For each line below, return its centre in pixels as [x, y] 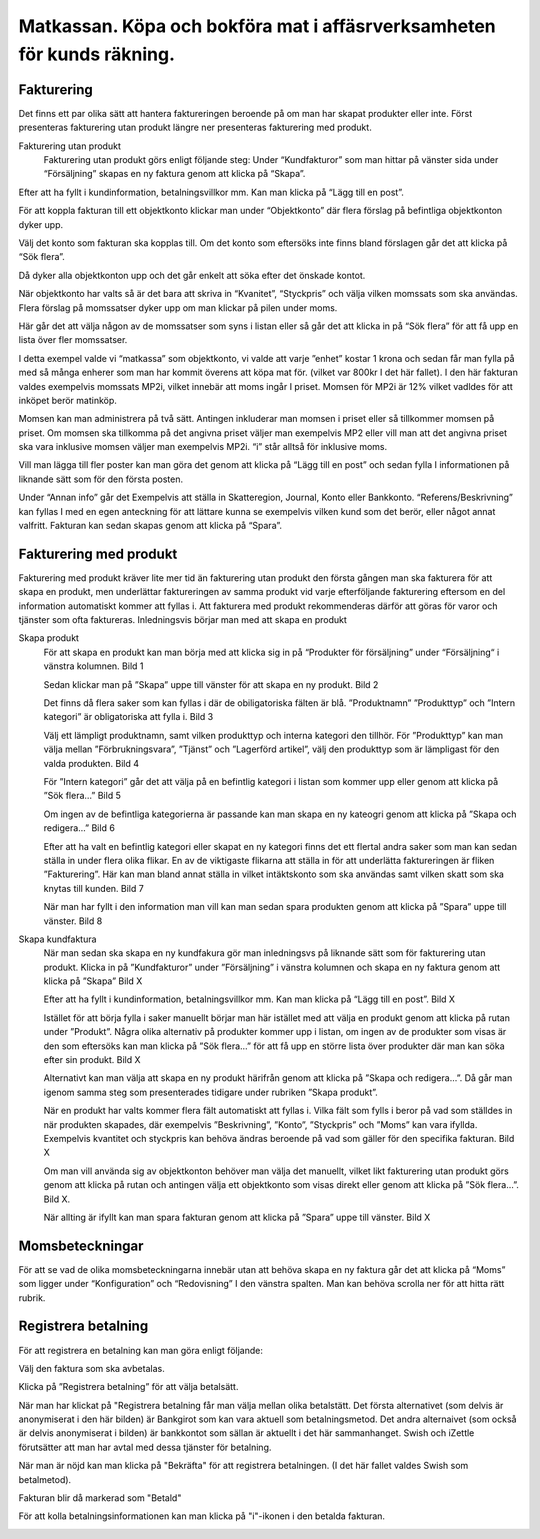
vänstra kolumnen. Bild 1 [93, 666]
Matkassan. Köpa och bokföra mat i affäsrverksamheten [257, 26]
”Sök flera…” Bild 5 [82, 796]
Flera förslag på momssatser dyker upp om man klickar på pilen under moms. [178, 307]
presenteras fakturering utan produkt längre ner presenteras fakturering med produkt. [195, 127]
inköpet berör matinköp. [67, 400]
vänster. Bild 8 [73, 921]
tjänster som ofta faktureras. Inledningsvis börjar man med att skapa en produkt [182, 620]
